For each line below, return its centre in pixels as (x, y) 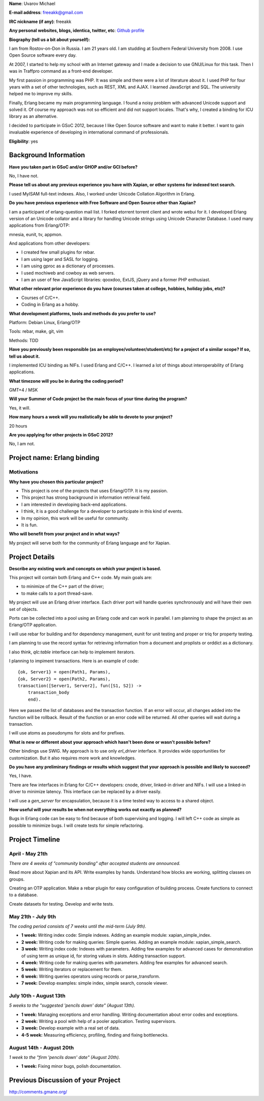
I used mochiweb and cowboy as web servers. (68, 273)
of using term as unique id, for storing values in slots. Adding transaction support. (103, 956)
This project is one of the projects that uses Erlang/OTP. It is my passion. (95, 491)
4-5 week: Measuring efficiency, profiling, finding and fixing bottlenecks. (95, 1035)
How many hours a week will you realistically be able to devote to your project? (91, 417)
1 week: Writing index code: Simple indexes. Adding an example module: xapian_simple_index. (116, 935)
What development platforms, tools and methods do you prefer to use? (82, 313)
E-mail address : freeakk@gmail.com (46, 13)
